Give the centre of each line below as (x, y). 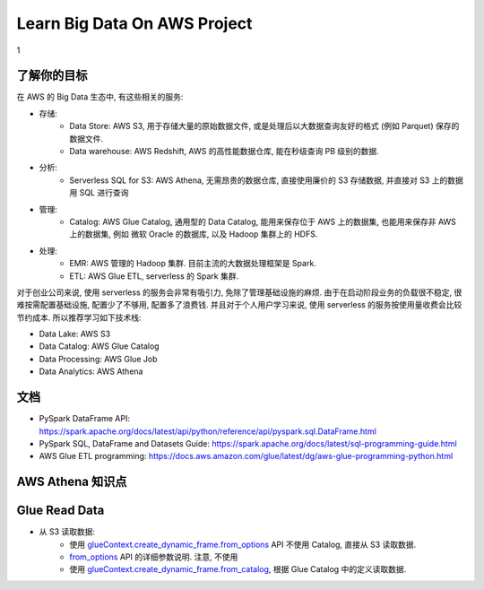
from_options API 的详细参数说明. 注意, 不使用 (154, 557)
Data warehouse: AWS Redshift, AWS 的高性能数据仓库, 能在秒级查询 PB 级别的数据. (225, 152)
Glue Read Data (60, 511)
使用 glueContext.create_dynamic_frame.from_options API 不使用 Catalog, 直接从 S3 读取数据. (243, 544)
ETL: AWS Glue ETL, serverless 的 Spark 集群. (154, 276)
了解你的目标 (52, 76)
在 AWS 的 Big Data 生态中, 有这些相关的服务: (100, 97)
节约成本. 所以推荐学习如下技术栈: (79, 317)
